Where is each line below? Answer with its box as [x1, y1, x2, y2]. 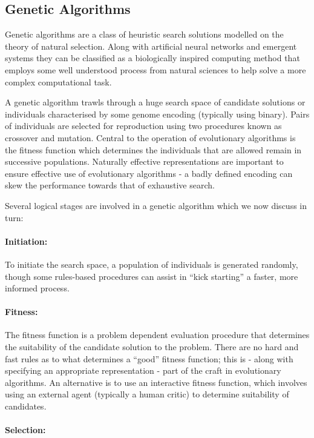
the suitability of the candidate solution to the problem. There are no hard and [5, 340, 299, 353]
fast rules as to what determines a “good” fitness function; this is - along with [5, 352, 293, 365]
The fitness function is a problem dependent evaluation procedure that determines [5, 328, 310, 341]
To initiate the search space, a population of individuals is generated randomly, [5, 257, 298, 270]
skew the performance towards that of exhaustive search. [5, 179, 215, 191]
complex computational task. [5, 75, 112, 88]
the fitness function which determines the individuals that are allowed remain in [5, 143, 302, 156]
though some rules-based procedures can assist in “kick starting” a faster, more [5, 270, 298, 282]
